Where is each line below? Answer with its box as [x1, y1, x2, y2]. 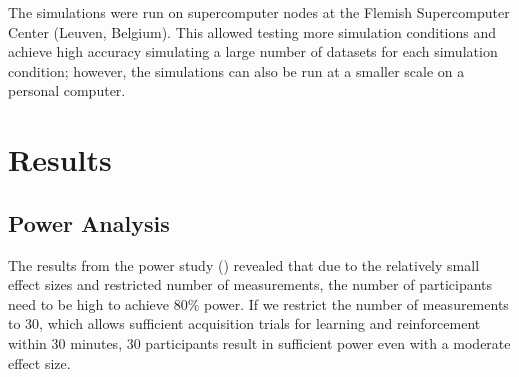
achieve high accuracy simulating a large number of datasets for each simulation [8, 41, 498, 62]
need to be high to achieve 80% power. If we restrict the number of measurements [8, 293, 509, 314]
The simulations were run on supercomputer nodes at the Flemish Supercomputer [8, 2, 510, 22]
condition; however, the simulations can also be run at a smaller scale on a [8, 60, 465, 81]
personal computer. [8, 80, 126, 101]
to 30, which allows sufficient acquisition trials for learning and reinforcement [8, 313, 481, 334]
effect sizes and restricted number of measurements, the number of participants [8, 274, 493, 295]
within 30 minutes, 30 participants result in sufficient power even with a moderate [8, 332, 511, 353]
